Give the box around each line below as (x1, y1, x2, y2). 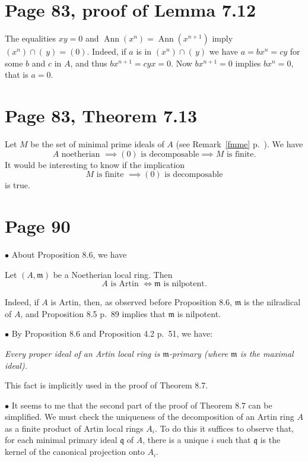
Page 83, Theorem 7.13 (5, 103, 198, 128)
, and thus (70, 56, 107, 69)
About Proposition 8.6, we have (11, 248, 127, 260)
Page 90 (5, 214, 71, 238)
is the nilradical (244, 296, 301, 308)
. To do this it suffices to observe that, (154, 422, 294, 434)
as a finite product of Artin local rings (5, 422, 144, 434)
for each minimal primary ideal (5, 433, 118, 446)
